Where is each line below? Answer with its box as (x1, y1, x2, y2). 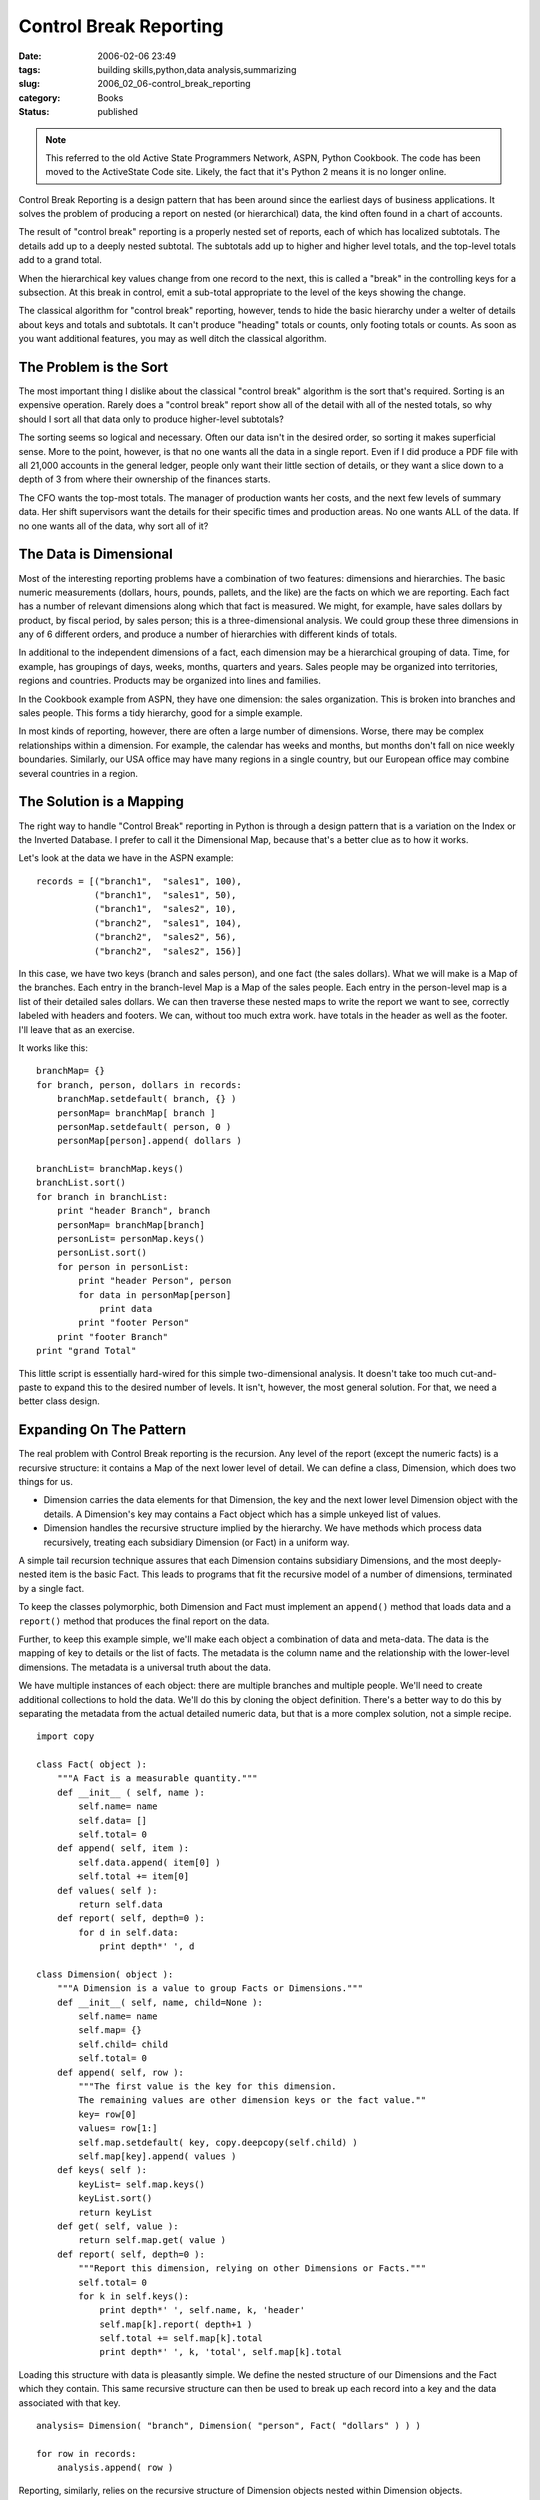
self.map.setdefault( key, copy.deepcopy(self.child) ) (78, 2136, 359, 2148)
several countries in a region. (18, 767, 139, 779)
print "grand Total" (36, 1345, 137, 1357)
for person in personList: (56, 1261, 190, 1272)
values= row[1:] (78, 2123, 158, 2134)
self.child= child (78, 2038, 169, 2050)
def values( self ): (56, 1885, 158, 1896)
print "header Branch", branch (56, 1205, 211, 1217)
